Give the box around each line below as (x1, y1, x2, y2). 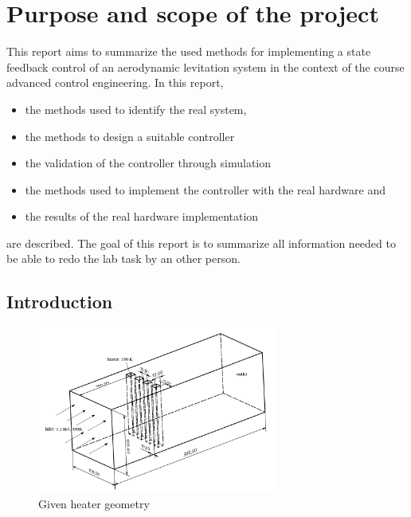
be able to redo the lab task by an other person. (6, 250, 241, 267)
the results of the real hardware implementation (25, 208, 259, 225)
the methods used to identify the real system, (25, 100, 247, 117)
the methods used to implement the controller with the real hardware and (25, 181, 386, 198)
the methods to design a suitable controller (25, 127, 235, 144)
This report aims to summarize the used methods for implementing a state (6, 43, 371, 60)
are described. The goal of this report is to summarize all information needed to (6, 234, 396, 251)
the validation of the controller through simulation (25, 155, 272, 171)
